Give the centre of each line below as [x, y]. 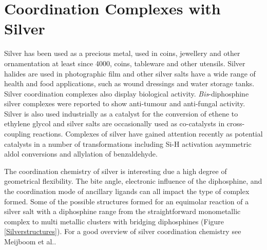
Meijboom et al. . [30, 241]
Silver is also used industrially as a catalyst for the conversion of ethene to [121, 113]
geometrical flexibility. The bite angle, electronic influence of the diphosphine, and [133, 181]
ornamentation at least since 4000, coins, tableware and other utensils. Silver [125, 63]
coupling [17, 134]
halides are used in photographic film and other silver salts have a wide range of [130, 73]
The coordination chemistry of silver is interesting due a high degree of [116, 171]
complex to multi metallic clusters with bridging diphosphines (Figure [114, 221]
